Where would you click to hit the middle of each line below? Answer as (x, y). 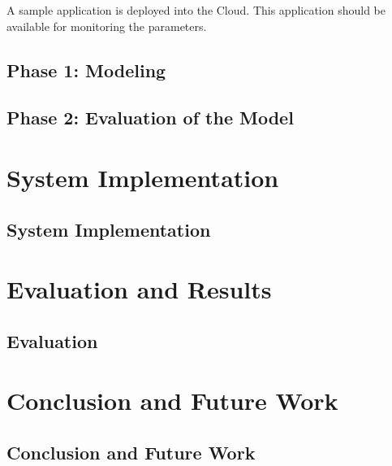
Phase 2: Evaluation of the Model (150, 118)
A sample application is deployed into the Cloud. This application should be (196, 10)
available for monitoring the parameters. (107, 26)
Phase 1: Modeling (86, 70)
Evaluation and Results (139, 289)
